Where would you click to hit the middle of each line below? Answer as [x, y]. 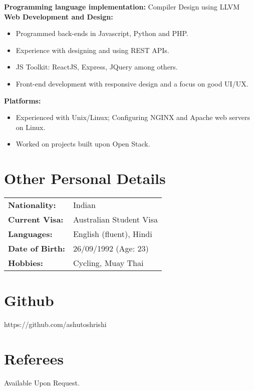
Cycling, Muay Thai [108, 263]
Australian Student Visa [115, 219]
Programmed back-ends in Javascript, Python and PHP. [102, 33]
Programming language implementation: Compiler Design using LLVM [122, 6]
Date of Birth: [37, 248]
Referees [34, 358]
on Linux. [31, 127]
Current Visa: [36, 219]
